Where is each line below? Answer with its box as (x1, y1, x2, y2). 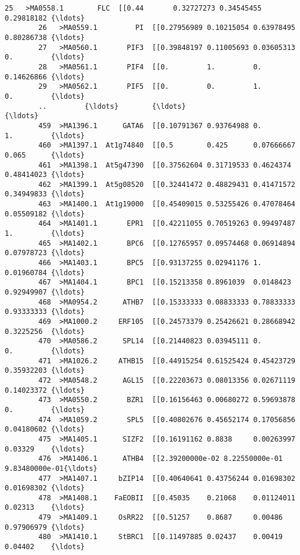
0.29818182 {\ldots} (5, 14, 85, 22)
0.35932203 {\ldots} (5, 366, 85, 375)
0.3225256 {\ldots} (5, 327, 85, 336)
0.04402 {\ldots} (5, 543, 85, 551)
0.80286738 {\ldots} (5, 33, 85, 42)
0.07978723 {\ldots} (5, 249, 85, 258)
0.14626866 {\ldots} (5, 72, 85, 81)
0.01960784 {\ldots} (5, 268, 85, 277)
